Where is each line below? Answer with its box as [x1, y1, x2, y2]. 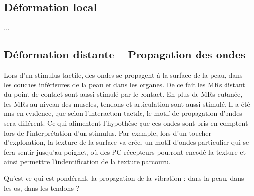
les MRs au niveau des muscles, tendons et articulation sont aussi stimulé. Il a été [4, 98, 250, 109]
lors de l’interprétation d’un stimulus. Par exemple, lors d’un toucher [4, 127, 211, 138]
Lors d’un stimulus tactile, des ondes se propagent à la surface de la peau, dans [4, 70, 243, 80]
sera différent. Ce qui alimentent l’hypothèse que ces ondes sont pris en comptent [4, 117, 248, 128]
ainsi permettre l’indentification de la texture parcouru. [4, 156, 171, 167]
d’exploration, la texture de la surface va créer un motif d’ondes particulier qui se [4, 137, 249, 147]
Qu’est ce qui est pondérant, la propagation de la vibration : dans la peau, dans [4, 172, 244, 183]
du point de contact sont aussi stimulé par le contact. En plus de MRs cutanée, [4, 89, 243, 99]
